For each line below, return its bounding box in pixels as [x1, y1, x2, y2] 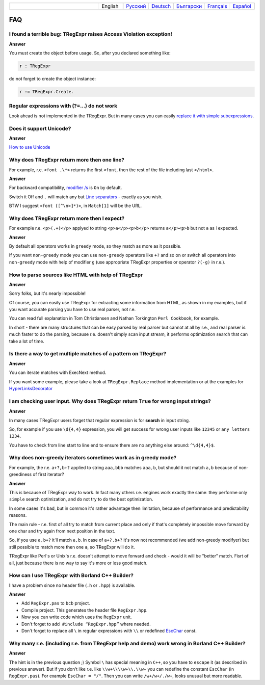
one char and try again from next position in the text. [9, 528, 115, 534]
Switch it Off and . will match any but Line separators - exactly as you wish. [9, 194, 163, 200]
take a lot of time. [9, 338, 45, 344]
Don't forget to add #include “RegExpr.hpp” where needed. [21, 621, 151, 627]
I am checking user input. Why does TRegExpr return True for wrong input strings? [9, 397, 211, 404]
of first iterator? [32, 472, 64, 477]
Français [207, 3, 228, 9]
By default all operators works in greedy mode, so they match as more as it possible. [9, 243, 182, 249]
